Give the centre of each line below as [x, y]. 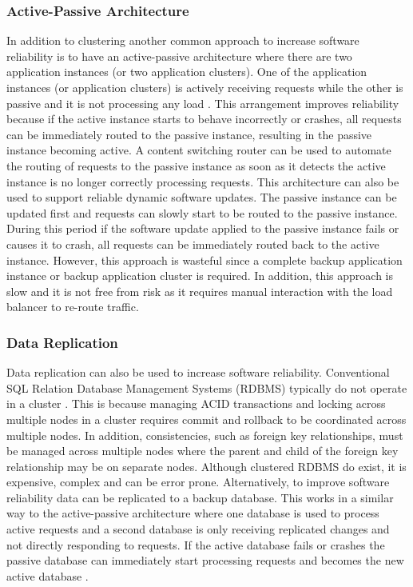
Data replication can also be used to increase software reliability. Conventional [198, 372]
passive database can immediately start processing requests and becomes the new [205, 560]
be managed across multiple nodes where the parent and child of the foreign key [203, 451]
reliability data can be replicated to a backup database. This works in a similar [200, 497]
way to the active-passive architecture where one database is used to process [193, 513]
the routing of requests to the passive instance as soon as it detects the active [196, 165]
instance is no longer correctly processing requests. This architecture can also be [203, 181]
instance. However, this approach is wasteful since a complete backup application [205, 260]
